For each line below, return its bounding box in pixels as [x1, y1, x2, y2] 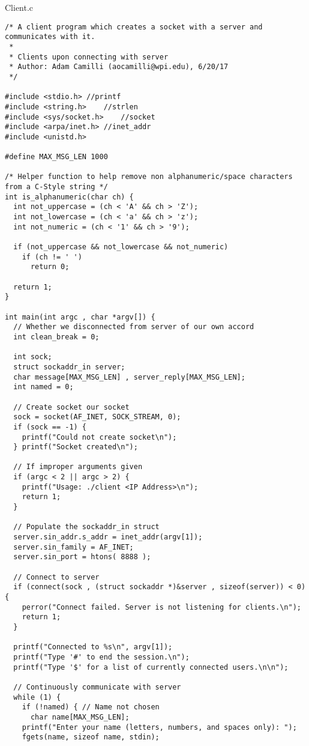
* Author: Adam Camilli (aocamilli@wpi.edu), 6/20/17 [9, 62, 229, 71]
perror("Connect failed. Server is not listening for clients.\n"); [22, 602, 301, 611]
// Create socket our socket [13, 402, 130, 411]
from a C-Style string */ [5, 183, 108, 192]
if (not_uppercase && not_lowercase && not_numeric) [13, 243, 229, 252]
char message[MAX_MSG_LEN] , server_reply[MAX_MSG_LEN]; [13, 372, 245, 381]
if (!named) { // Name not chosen [22, 703, 160, 712]
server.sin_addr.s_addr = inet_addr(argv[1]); [13, 533, 203, 542]
